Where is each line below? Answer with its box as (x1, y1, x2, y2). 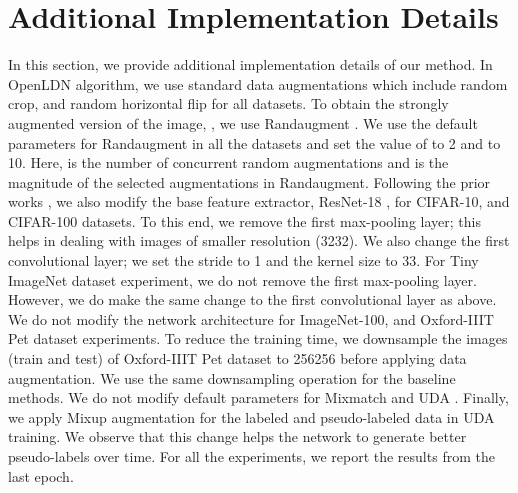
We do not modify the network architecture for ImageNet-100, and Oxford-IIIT (8, 308, 494, 329)
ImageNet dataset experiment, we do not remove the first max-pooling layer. (8, 269, 477, 290)
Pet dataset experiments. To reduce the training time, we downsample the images (8, 328, 508, 349)
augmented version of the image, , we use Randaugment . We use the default (8, 112, 478, 133)
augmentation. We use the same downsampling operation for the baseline (8, 367, 456, 388)
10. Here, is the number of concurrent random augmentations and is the (8, 152, 449, 173)
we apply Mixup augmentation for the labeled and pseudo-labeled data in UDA (8, 406, 495, 427)
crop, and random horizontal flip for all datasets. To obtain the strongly (8, 93, 449, 114)
